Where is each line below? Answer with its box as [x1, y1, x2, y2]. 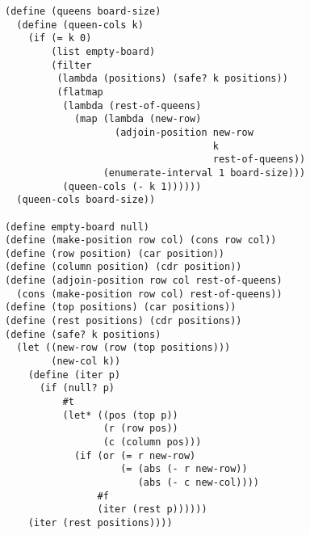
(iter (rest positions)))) [27, 516, 173, 529]
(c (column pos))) [103, 436, 202, 448]
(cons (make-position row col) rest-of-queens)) [16, 288, 283, 300]
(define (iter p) [27, 369, 121, 381]
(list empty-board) [51, 45, 156, 57]
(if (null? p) [39, 382, 115, 394]
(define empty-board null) [5, 221, 149, 233]
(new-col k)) [51, 356, 121, 368]
